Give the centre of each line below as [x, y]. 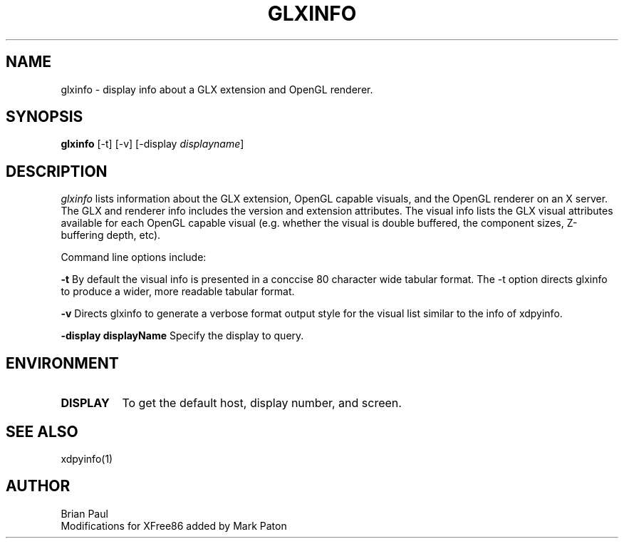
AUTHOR [38, 486]
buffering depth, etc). [111, 235]
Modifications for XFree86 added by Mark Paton [174, 525]
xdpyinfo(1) [87, 458]
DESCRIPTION [57, 171]
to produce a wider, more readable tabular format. [178, 292]
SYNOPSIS [45, 117]
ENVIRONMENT [62, 363]
